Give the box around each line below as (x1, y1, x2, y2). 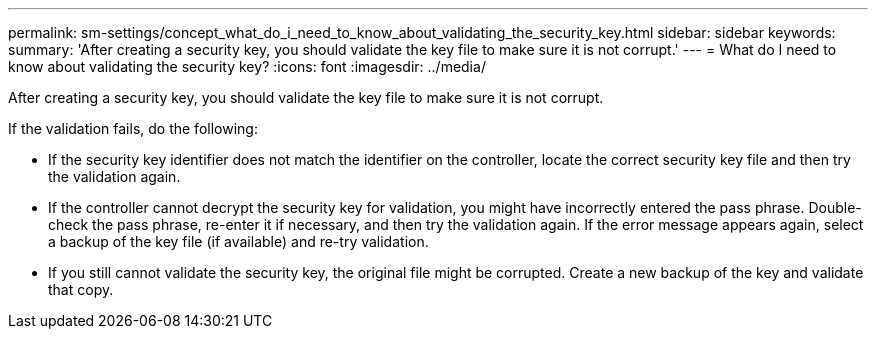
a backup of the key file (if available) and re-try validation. (48, 233, 429, 250)
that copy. (48, 281, 114, 298)
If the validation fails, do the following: (8, 120, 258, 137)
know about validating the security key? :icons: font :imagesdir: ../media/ (8, 58, 486, 75)
